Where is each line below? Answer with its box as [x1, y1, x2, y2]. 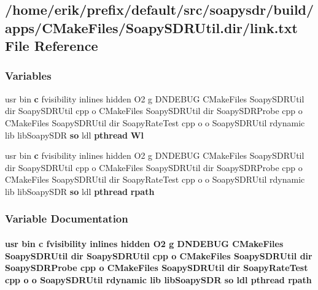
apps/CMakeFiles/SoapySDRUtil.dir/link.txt [5, 18, 298, 37]
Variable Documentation [5, 211, 128, 226]
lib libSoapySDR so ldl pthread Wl [5, 128, 144, 141]
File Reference [5, 36, 98, 55]
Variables [5, 68, 52, 83]
